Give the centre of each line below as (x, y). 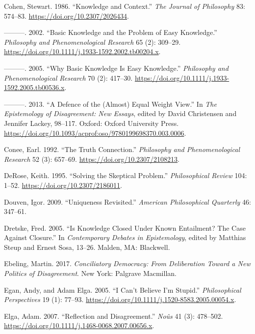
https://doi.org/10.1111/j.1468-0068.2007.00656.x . (79, 325)
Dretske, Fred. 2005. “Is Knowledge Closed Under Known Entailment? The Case (125, 228)
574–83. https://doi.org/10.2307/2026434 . (66, 15)
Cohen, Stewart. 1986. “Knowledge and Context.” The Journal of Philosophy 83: (125, 6)
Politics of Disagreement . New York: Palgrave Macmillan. (90, 273)
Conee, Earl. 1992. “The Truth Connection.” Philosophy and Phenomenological (122, 149)
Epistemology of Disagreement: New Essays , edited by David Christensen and (120, 113)
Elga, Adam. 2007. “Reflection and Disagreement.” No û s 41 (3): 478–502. (114, 316)
